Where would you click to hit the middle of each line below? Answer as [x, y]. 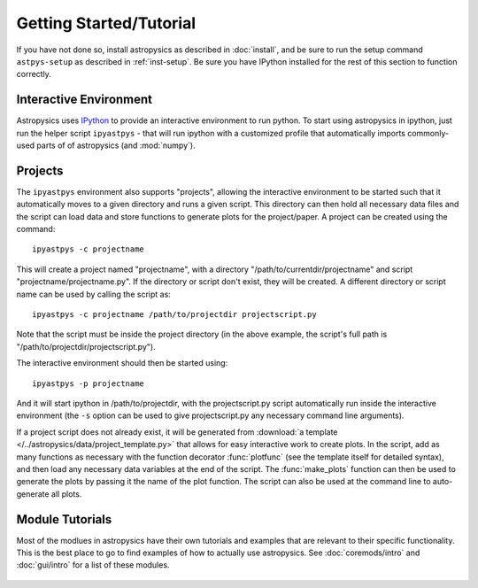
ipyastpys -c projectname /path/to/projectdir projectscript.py [175, 315]
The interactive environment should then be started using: [122, 363]
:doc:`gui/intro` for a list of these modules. [93, 565]
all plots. [66, 494]
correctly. [34, 74]
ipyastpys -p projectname [89, 383]
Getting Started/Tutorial [106, 23]
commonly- [428, 133]
